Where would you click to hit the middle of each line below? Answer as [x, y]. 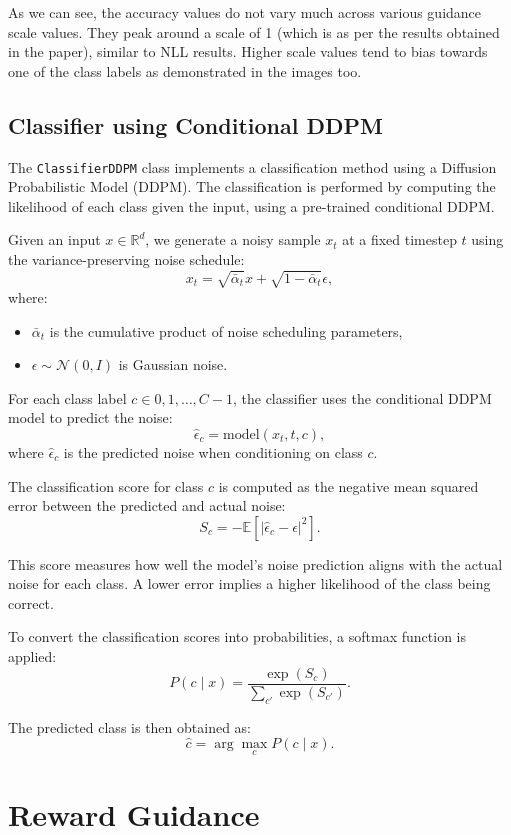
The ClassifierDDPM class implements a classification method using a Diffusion [252, 166]
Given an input [54, 239]
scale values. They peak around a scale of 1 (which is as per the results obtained [254, 31]
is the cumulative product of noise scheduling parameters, [226, 330]
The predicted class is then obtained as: [129, 726]
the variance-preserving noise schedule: [126, 259]
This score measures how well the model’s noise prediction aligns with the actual [255, 563]
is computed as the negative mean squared [348, 485]
